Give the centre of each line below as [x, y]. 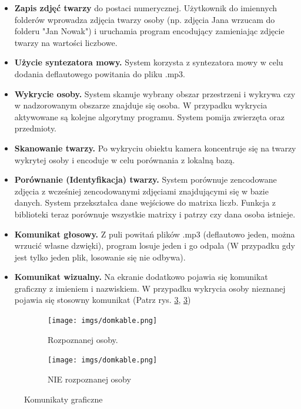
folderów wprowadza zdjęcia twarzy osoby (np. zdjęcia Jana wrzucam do [145, 19]
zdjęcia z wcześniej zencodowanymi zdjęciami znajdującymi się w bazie [141, 191]
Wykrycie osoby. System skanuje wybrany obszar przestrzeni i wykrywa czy [155, 93]
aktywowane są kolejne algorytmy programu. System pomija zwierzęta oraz [149, 116]
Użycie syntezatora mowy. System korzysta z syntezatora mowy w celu [149, 62]
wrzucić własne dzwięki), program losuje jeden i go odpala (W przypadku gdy [155, 245]
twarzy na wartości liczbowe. [66, 42]
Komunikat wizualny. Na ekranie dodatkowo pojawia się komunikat [141, 277]
